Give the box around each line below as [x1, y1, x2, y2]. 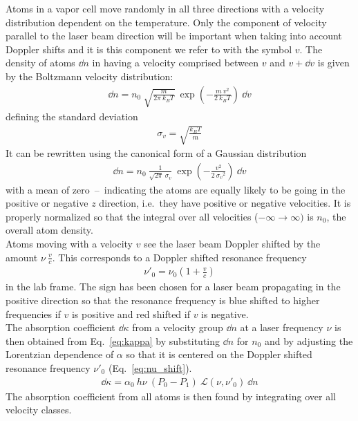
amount [6, 250, 38, 264]
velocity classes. [6, 402, 72, 417]
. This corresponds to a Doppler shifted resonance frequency [52, 250, 307, 264]
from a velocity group [132, 320, 223, 335]
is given [317, 55, 350, 70]
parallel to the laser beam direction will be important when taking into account [6, 28, 342, 43]
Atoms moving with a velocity [6, 236, 133, 251]
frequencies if [6, 306, 61, 321]
